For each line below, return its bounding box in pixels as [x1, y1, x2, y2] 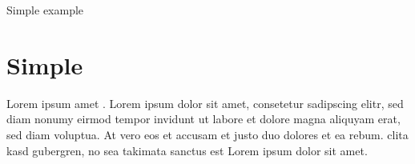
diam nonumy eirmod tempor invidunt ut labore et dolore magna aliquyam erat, [6, 110, 401, 127]
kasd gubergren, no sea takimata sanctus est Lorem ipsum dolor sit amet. [6, 142, 368, 158]
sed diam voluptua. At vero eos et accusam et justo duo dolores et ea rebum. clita [6, 126, 409, 142]
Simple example [6, 2, 84, 18]
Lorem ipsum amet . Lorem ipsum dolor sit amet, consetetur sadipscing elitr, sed [6, 94, 404, 111]
